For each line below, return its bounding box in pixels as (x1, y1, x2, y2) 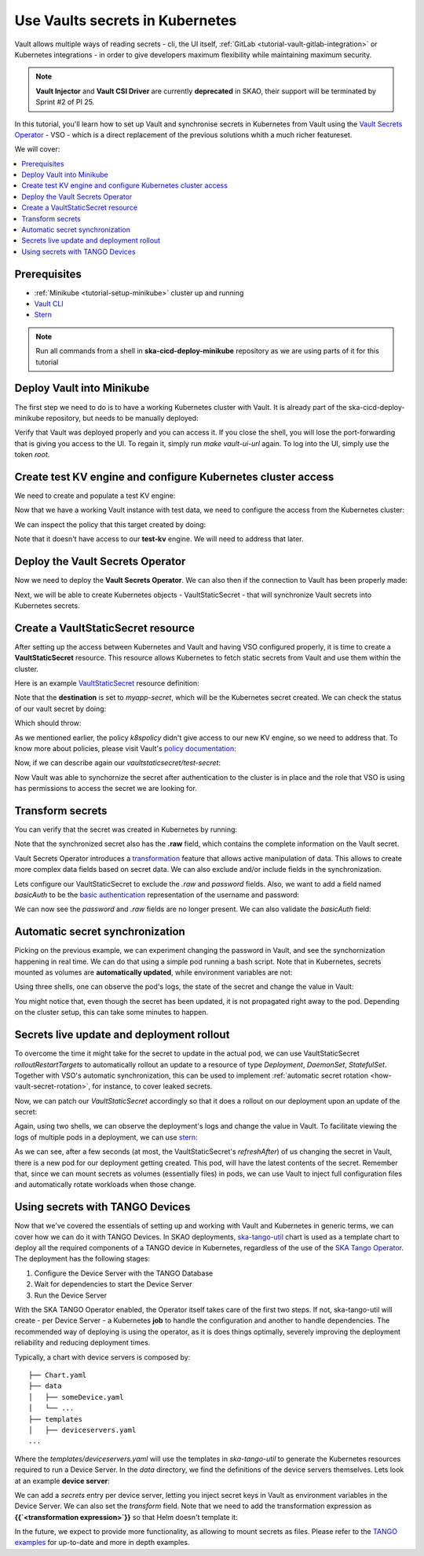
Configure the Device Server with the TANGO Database (34, 1269, 214, 1278)
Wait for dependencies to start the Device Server (34, 1280, 192, 1289)
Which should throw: (14, 719, 82, 728)
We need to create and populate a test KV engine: (14, 491, 176, 500)
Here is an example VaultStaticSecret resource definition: (14, 678, 199, 687)
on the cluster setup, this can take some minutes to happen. (14, 1008, 208, 1017)
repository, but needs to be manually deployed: (46, 413, 199, 423)
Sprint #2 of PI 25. (35, 97, 95, 107)
